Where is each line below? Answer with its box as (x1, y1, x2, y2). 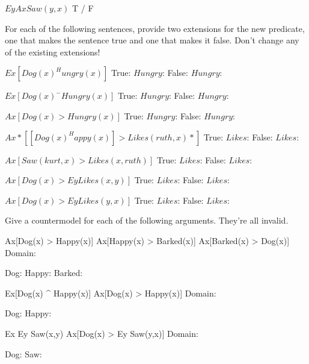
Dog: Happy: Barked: (5, 266, 83, 279)
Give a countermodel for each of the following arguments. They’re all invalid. (5, 214, 289, 227)
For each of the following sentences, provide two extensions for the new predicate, (5, 22, 305, 34)
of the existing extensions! (5, 45, 100, 58)
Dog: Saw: (5, 347, 42, 360)
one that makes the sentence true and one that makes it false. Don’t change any (5, 34, 299, 46)
